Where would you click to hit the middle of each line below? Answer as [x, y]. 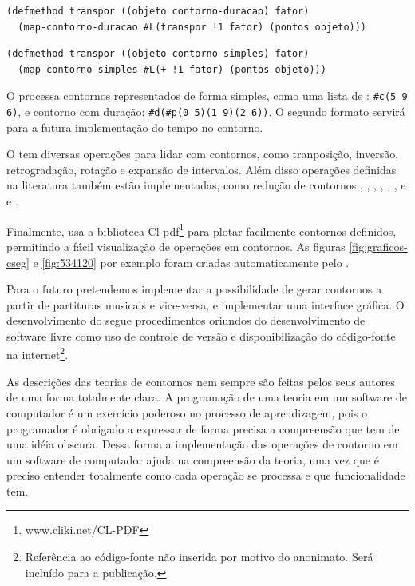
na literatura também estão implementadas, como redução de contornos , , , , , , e [206, 185]
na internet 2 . [38, 353]
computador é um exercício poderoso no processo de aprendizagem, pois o [187, 412]
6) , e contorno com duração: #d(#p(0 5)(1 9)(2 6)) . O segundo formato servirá [206, 112]
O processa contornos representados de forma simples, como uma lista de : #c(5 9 [207, 96]
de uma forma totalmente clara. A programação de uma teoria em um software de [207, 397]
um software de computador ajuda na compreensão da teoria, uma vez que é [193, 459]
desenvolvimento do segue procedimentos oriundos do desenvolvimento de [186, 320]
